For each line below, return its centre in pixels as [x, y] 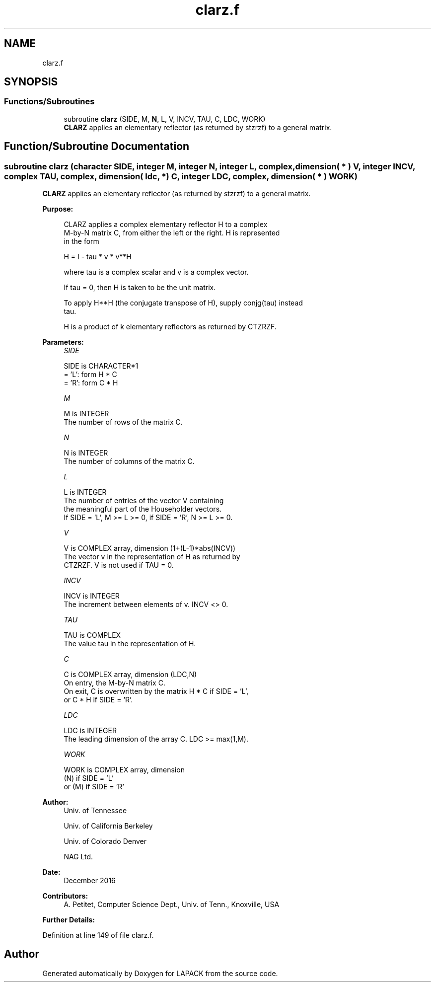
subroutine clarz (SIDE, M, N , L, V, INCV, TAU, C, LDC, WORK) [165, 119]
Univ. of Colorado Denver [105, 841]
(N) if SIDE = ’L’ [89, 778]
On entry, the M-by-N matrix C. [114, 683]
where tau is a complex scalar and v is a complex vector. [156, 272]
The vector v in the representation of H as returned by [152, 557]
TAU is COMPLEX [92, 635]
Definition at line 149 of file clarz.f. [98, 935]
